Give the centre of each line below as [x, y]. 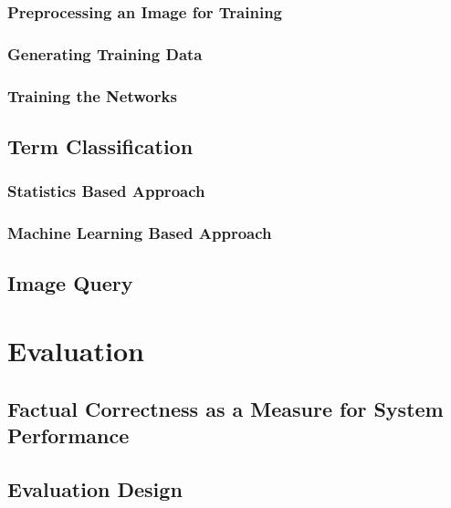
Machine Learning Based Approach [140, 233]
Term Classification [100, 145]
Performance [68, 435]
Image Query [70, 283]
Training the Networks [92, 95]
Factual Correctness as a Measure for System [225, 408]
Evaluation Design [95, 488]
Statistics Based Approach [106, 191]
